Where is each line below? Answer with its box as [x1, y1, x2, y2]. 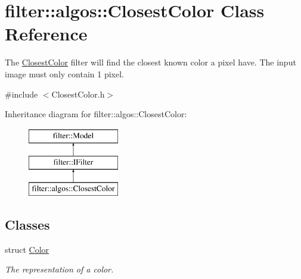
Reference [5, 21, 88, 46]
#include [5, 87, 38, 100]
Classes [5, 215, 50, 234]
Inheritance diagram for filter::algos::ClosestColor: [5, 108, 187, 120]
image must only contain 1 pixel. [5, 67, 124, 80]
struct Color [5, 243, 49, 255]
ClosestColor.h [51, 87, 105, 100]
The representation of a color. [5, 263, 114, 275]
